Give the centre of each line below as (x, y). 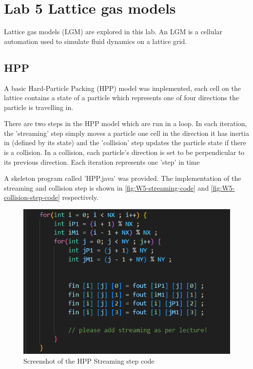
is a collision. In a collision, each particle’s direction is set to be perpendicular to (124, 152)
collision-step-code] (32, 197)
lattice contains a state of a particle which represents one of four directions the (121, 98)
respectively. (80, 197)
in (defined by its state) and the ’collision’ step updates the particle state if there (125, 142)
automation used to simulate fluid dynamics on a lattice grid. (96, 41)
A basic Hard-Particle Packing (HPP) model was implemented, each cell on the (122, 88)
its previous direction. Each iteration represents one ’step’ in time (102, 162)
